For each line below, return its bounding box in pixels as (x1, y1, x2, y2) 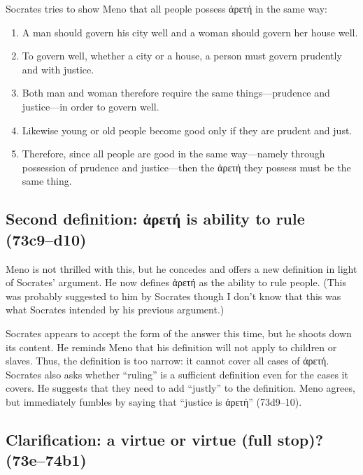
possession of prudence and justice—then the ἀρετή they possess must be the (22, 159, 351, 174)
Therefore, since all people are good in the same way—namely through (22, 146, 325, 161)
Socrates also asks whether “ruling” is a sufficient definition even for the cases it (6, 367, 348, 381)
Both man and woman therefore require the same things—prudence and (22, 85, 330, 100)
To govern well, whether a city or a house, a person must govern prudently (22, 48, 342, 63)
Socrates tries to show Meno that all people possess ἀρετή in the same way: (6, 1, 328, 15)
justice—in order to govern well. (22, 99, 159, 113)
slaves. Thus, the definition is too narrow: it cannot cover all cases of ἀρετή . (6, 353, 329, 368)
